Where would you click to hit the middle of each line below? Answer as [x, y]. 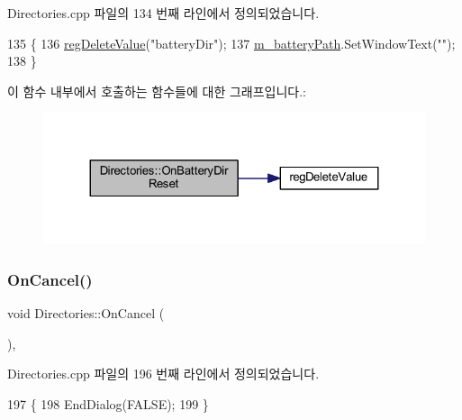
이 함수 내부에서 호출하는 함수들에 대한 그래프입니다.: [157, 91]
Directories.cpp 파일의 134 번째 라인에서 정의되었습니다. [163, 13]
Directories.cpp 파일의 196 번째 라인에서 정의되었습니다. [163, 374]
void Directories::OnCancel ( [86, 312]
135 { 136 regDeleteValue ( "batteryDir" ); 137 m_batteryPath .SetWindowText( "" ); [231, 43]
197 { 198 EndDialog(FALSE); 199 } [108, 403]
